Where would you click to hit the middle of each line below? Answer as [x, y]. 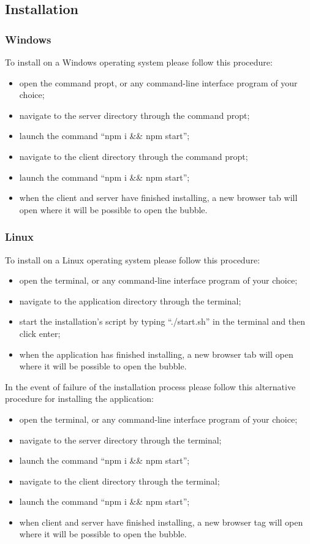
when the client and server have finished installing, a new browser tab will [158, 198]
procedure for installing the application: [79, 399]
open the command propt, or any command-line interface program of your [158, 82]
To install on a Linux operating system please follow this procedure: [133, 259]
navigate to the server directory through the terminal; [120, 440]
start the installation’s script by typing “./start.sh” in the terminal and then [162, 321]
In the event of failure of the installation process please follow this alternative [150, 386]
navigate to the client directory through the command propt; [134, 156]
